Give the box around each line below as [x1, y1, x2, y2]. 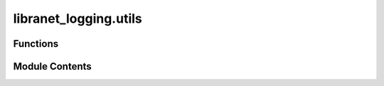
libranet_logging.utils [13, 11, 142, 26]
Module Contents [13, 60, 92, 72]
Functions [13, 38, 59, 50]
